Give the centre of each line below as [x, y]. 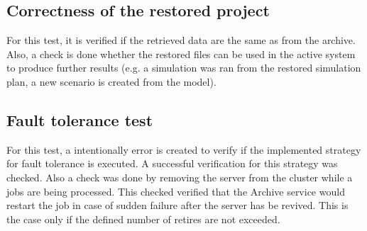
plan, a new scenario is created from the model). [111, 81]
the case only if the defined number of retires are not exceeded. [143, 219]
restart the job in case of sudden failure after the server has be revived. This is [177, 205]
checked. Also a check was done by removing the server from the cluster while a [180, 177]
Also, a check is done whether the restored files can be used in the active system [181, 53]
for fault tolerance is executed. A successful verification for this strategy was [172, 163]
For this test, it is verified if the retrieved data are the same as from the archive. [181, 40]
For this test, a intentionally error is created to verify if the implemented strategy [184, 149]
